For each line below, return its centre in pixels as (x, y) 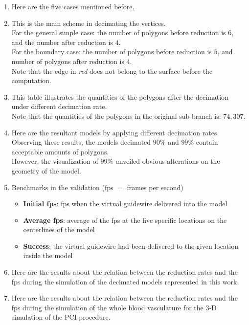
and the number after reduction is (62, 42)
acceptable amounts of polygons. (60, 151)
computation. (31, 80)
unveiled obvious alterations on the (168, 161)
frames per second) (155, 187)
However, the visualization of (55, 161)
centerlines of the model (59, 229)
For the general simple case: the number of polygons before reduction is (119, 32)
